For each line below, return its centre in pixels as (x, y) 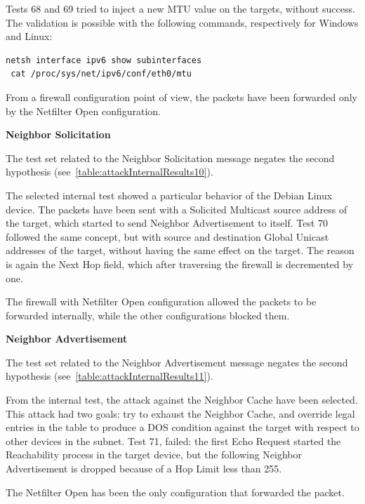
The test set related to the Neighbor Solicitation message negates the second (170, 158)
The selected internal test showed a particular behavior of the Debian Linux (169, 195)
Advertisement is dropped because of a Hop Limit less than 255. (144, 469)
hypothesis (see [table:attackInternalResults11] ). (109, 376)
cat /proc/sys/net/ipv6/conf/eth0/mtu (101, 74)
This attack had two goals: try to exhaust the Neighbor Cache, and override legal (180, 413)
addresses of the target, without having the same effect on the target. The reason (180, 250)
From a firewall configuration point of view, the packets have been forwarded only (181, 97)
